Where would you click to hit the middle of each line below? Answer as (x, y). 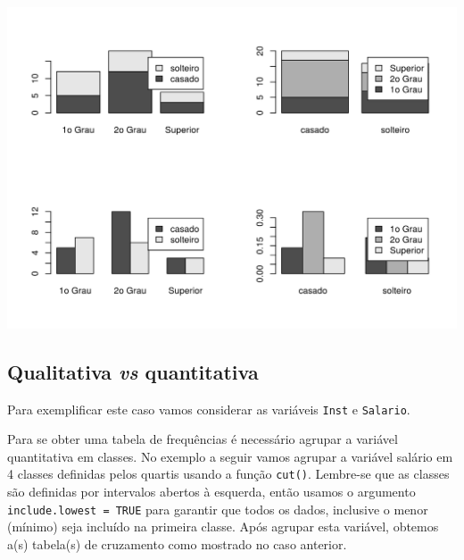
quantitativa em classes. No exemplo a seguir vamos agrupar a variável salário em (230, 456)
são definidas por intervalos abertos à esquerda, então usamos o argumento (211, 492)
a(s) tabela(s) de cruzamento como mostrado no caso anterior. (177, 543)
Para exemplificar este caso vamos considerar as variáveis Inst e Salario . (209, 409)
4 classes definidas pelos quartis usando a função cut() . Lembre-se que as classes (228, 474)
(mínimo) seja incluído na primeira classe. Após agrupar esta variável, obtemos (223, 527)
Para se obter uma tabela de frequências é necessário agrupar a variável (203, 439)
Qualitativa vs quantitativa (133, 371)
